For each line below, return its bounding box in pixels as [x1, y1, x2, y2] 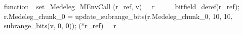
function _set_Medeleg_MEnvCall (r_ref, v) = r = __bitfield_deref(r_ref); [4, 1, 240, 11]
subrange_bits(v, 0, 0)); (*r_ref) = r [4, 20, 117, 31]
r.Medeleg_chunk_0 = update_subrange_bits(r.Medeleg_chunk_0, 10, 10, [4, 11, 233, 21]
